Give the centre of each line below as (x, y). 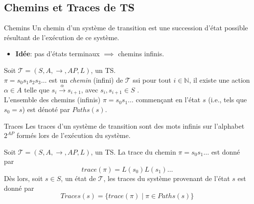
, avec (90, 89)
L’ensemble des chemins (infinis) (52, 100)
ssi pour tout (152, 79)
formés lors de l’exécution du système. (74, 135)
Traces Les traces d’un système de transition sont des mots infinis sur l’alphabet (124, 125)
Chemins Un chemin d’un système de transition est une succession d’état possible (126, 28)
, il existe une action (219, 79)
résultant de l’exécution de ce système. (62, 37)
